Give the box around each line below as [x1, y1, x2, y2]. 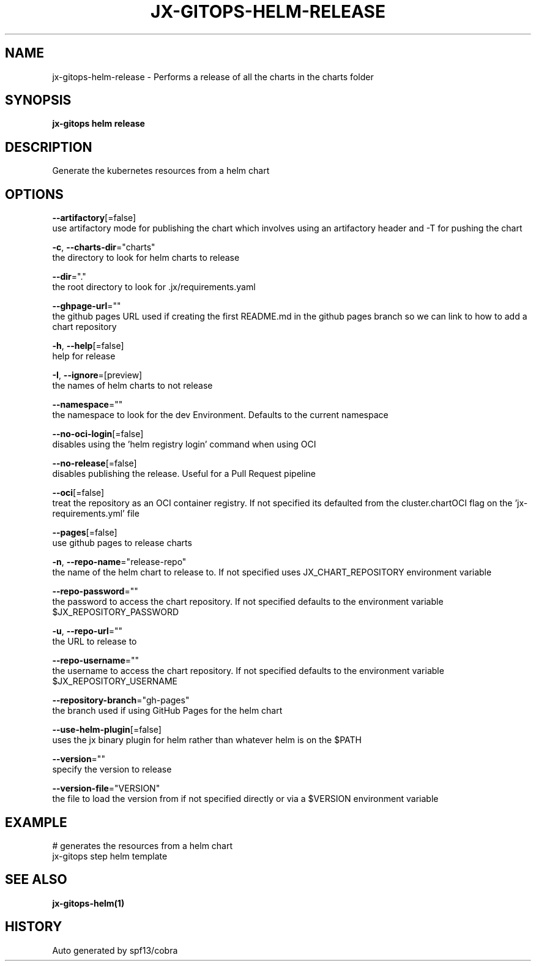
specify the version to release [52, 764, 172, 775]
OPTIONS [5, 186, 64, 202]
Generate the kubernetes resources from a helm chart [52, 165, 270, 176]
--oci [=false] [52, 487, 105, 498]
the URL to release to [52, 636, 137, 647]
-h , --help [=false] [52, 340, 124, 351]
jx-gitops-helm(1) [52, 897, 125, 908]
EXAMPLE [5, 814, 67, 830]
